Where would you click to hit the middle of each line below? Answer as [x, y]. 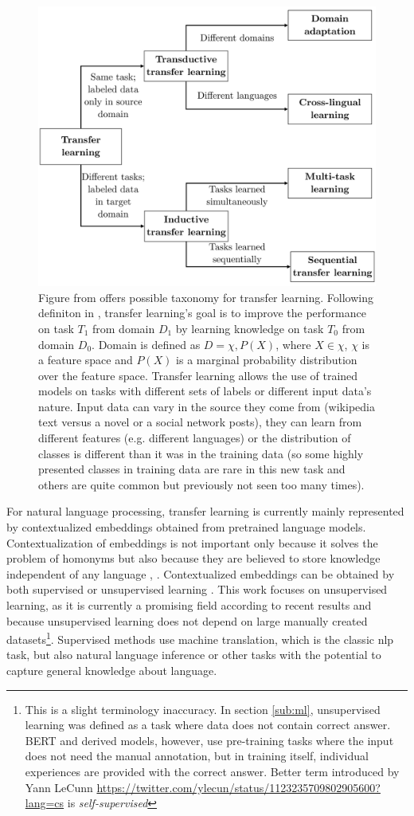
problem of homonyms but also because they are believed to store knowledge [193, 558]
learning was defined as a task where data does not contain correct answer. [208, 725]
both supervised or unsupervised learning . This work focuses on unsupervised [197, 589]
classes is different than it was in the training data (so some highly [201, 453]
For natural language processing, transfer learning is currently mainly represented [205, 511]
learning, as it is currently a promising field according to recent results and [189, 605]
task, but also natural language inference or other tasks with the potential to [194, 655]
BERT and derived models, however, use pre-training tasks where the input [209, 740]
